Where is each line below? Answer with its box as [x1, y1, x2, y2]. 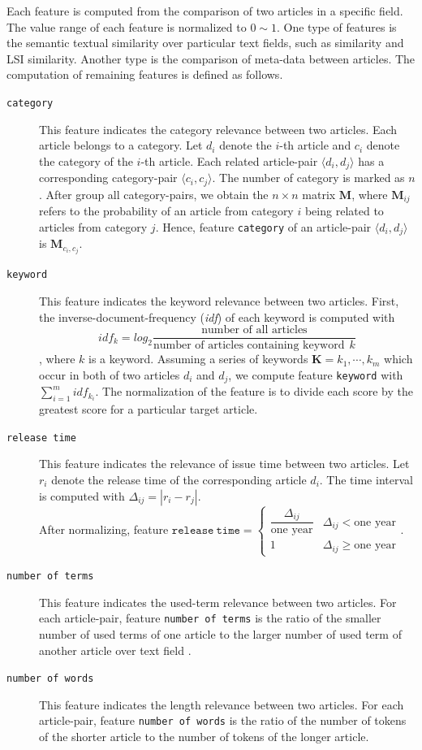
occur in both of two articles [39, 366, 180, 383]
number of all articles [201, 324, 308, 336]
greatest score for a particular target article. [39, 401, 258, 418]
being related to [304, 202, 384, 219]
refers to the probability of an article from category [39, 202, 294, 219]
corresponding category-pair [39, 169, 178, 186]
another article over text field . [39, 641, 192, 658]
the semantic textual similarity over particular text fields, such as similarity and [6, 34, 404, 51]
